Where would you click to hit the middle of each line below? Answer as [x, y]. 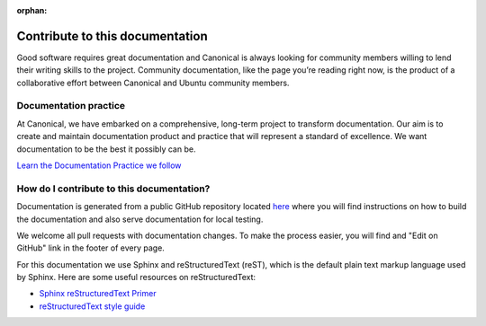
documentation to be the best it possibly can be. [106, 149]
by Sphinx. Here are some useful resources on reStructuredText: [136, 278]
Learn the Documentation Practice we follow [99, 165]
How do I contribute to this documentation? [113, 189]
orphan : [32, 10]
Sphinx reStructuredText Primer [98, 294]
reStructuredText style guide [92, 306]
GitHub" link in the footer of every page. [91, 248]
